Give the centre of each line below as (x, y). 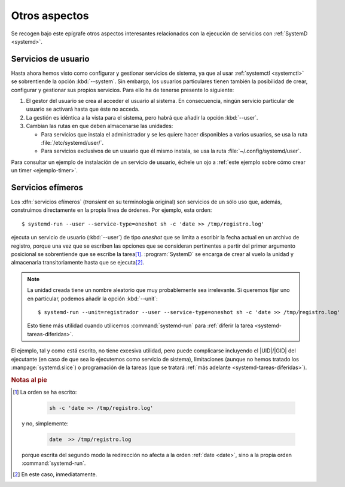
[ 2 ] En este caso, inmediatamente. (55, 474)
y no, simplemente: (45, 423)
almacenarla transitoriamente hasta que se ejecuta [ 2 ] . (78, 263)
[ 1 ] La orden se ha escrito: (45, 392)
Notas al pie (29, 380)
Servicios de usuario (50, 59)
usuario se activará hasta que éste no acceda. (83, 109)
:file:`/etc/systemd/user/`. (72, 142)
